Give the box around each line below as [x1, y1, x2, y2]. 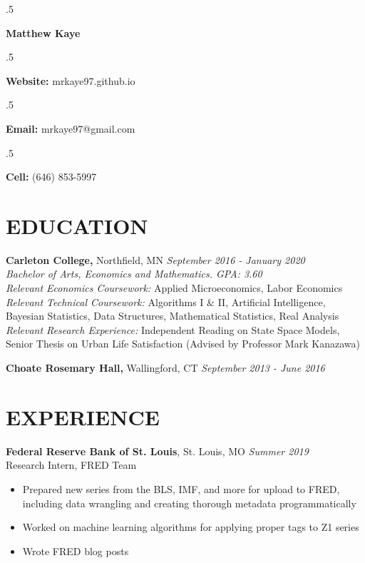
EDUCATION [6, 211, 148, 240]
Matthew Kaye [6, 25, 81, 40]
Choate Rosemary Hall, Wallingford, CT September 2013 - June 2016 [6, 360, 325, 375]
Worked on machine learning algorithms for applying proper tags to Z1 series [22, 519, 359, 534]
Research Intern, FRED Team [6, 457, 137, 472]
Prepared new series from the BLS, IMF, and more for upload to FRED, [22, 481, 340, 496]
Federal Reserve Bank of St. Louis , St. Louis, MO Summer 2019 [6, 443, 309, 458]
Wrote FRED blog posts [22, 543, 129, 558]
